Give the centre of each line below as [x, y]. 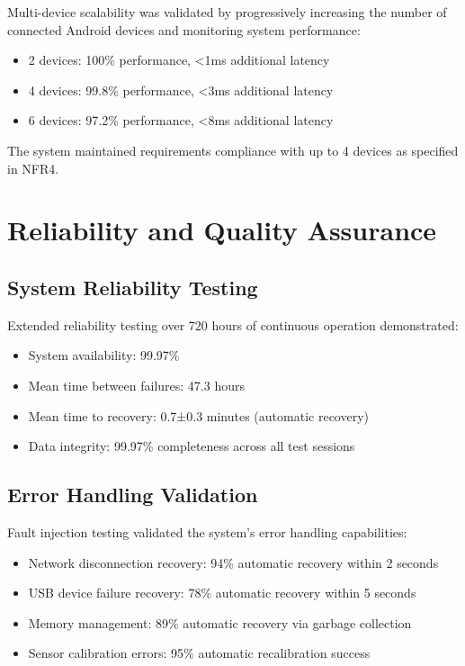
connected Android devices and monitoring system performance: [184, 29]
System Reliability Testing [133, 287]
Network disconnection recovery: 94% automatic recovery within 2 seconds [233, 562]
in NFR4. [33, 168]
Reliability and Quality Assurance [222, 230]
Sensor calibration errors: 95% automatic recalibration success [199, 653]
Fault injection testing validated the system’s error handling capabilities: [207, 531]
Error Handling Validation [133, 495]
